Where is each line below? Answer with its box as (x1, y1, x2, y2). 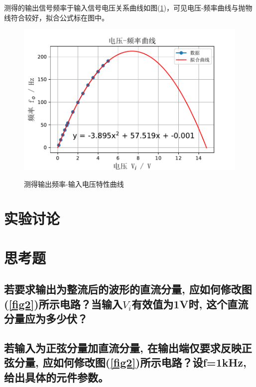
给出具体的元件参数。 (4, 369, 109, 385)
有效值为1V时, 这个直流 (131, 296, 249, 311)
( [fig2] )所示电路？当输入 (4, 296, 123, 311)
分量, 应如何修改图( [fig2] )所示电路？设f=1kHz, (14, 355, 247, 370)
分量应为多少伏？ (4, 310, 88, 326)
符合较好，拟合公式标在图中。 (10, 12, 109, 22)
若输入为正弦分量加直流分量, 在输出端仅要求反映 (4, 340, 242, 355)
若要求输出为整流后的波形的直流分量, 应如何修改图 (4, 281, 252, 297)
